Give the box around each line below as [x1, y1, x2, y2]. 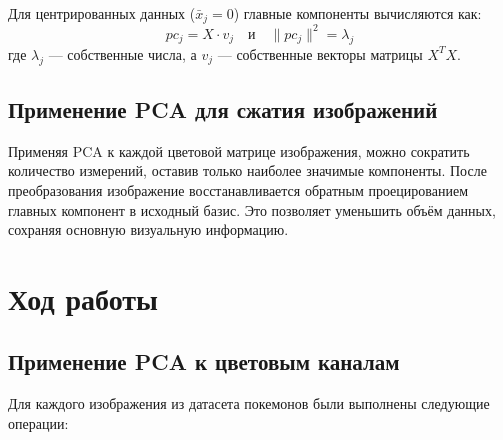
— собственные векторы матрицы [217, 43, 423, 64]
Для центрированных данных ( [8, 3, 196, 23]
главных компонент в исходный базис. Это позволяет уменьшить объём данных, [8, 199, 496, 220]
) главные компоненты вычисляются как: [233, 3, 482, 23]
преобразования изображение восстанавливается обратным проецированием [8, 179, 468, 200]
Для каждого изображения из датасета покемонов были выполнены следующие [8, 393, 490, 414]
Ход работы [8, 277, 158, 318]
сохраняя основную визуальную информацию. [8, 219, 289, 240]
